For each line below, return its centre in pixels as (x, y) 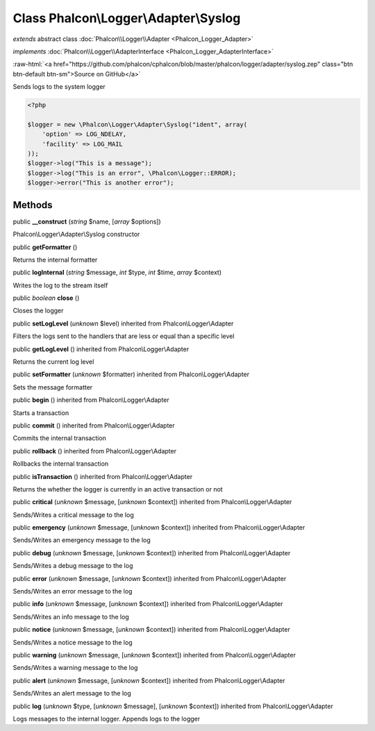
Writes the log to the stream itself (60, 285)
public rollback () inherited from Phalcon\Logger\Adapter (95, 451)
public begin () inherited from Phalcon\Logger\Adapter (91, 400)
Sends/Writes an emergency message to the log (82, 540)
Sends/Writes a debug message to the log (73, 566)
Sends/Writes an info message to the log (71, 616)
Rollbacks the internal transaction (61, 464)
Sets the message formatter (53, 387)
